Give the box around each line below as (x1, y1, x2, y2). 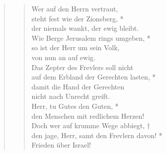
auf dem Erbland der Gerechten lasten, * (31, 72, 156, 82)
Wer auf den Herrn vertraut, (31, 3, 118, 13)
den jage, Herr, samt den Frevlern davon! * (31, 130, 163, 140)
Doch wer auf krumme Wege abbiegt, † (31, 120, 150, 131)
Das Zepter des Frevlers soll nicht (31, 62, 134, 72)
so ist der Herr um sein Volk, (31, 42, 120, 53)
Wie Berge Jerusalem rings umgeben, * (31, 32, 151, 43)
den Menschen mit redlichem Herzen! (31, 110, 145, 121)
